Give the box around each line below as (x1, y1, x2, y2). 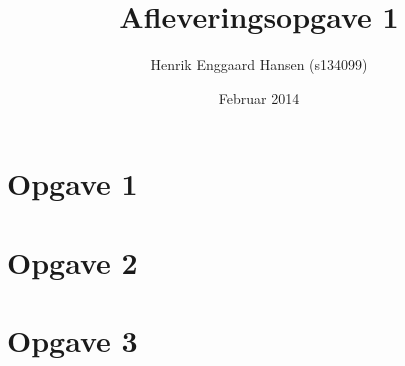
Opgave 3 (7, 320, 138, 361)
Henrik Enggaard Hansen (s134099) (150, 54, 368, 75)
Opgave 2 (7, 241, 138, 282)
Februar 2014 (218, 87, 300, 108)
